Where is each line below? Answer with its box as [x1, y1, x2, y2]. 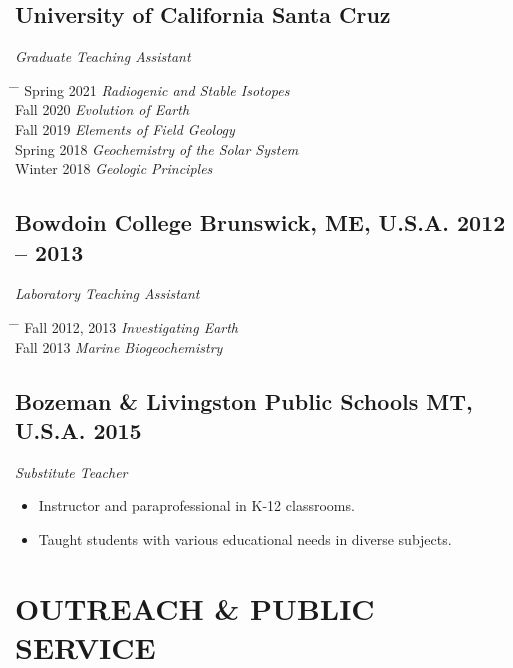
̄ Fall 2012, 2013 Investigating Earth [15, 316, 239, 337]
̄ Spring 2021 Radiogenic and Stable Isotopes [15, 79, 290, 100]
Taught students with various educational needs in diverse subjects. [38, 528, 452, 549]
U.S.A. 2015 [15, 414, 142, 445]
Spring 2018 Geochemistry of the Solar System [15, 138, 299, 159]
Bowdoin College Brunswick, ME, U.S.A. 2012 [15, 207, 506, 238]
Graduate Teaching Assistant [15, 46, 191, 67]
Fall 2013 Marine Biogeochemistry [15, 336, 223, 357]
